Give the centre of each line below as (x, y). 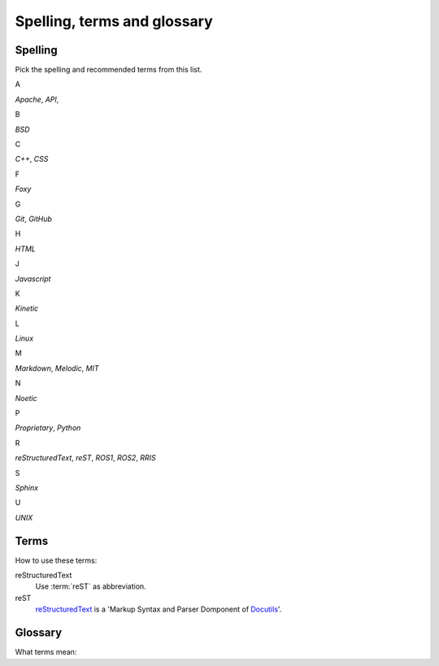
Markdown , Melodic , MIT (57, 368)
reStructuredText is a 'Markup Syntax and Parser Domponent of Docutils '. (159, 609)
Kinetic (27, 308)
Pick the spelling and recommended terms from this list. (109, 70)
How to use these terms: (56, 560)
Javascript (33, 279)
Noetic (26, 398)
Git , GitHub (34, 219)
